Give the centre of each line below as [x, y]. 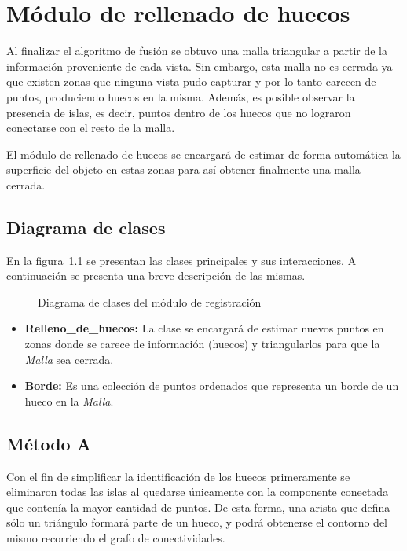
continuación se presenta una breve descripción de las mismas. [156, 275]
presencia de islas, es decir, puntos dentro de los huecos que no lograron [179, 112]
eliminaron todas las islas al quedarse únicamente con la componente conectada [198, 492]
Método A [49, 443]
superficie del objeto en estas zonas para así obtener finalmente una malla [183, 169]
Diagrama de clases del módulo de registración [150, 301]
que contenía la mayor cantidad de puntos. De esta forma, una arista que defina [198, 507]
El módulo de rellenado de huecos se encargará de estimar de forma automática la [203, 154]
